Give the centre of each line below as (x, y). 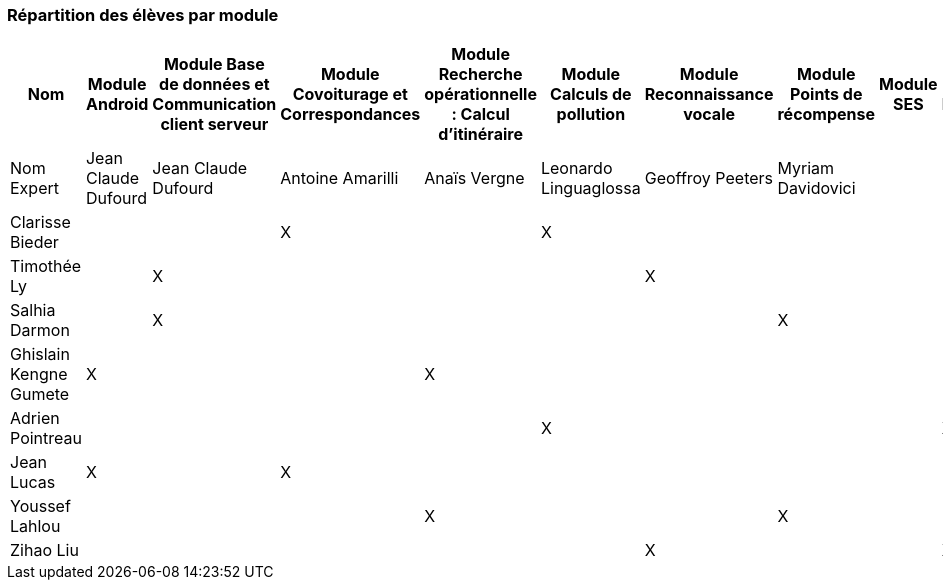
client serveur (214, 124)
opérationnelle (480, 94)
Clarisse (40, 222)
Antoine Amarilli (339, 178)
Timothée (46, 266)
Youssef (40, 506)
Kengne (39, 374)
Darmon (40, 330)
